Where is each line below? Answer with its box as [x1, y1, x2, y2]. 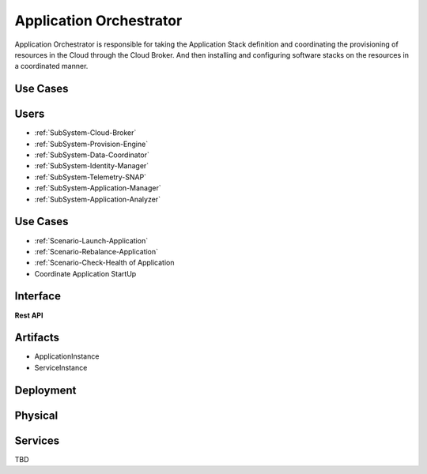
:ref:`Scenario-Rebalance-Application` [34, 246, 158, 256]
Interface [14, 289, 61, 303]
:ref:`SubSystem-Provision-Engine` [34, 139, 149, 149]
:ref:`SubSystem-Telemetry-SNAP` [34, 172, 146, 182]
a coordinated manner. [14, 62, 89, 71]
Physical [14, 408, 59, 422]
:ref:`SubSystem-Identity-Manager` [34, 161, 149, 171]
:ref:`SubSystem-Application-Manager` [34, 183, 161, 193]
